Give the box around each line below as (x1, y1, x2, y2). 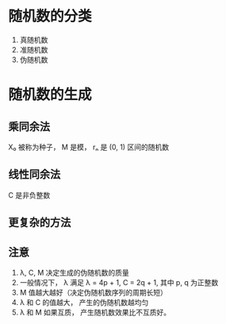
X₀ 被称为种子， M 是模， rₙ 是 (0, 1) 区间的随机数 (8, 142, 169, 152)
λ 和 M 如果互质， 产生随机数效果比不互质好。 (19, 307, 171, 317)
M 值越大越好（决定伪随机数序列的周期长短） (19, 287, 168, 297)
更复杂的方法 (8, 216, 71, 229)
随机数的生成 (8, 86, 93, 104)
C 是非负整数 (8, 190, 51, 199)
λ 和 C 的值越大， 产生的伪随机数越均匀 (19, 297, 149, 307)
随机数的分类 (8, 7, 93, 25)
